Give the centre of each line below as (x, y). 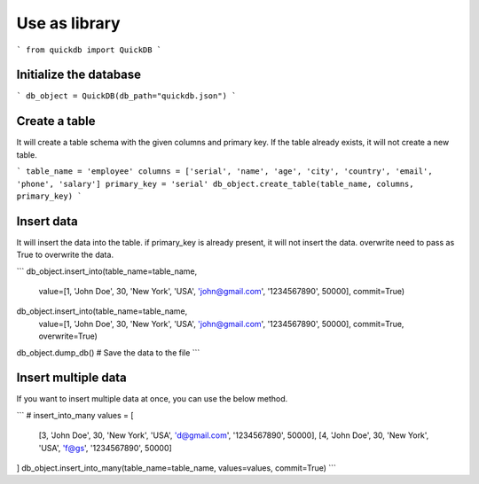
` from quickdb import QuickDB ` (89, 50)
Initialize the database (79, 75)
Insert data (47, 221)
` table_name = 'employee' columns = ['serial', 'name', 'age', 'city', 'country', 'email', (225, 172)
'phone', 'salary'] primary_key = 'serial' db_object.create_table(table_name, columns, (215, 183)
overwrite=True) (68, 336)
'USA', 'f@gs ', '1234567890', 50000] (105, 448)
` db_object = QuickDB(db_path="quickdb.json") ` (126, 96)
